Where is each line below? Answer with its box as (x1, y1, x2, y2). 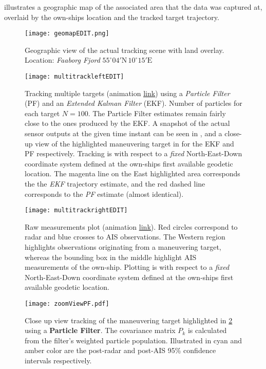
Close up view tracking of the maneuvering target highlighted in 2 (25, 315, 233, 325)
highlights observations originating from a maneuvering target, (25, 242, 221, 252)
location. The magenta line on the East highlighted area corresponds (25, 168, 240, 179)
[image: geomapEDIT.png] (25, 30, 109, 38)
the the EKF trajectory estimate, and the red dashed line (25, 178, 205, 189)
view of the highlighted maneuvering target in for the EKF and (35, 138, 234, 149)
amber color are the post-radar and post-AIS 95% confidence (25, 345, 216, 356)
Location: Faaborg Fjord (25, 54, 100, 65)
